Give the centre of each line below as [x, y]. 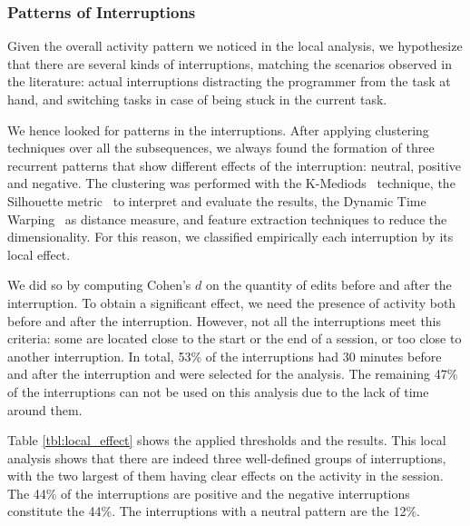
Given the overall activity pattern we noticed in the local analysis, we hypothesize [235, 46]
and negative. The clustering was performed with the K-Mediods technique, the [231, 183]
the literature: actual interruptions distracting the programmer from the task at [229, 81]
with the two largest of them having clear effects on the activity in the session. [225, 476]
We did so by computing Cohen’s [99, 285]
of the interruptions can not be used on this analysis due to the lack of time [218, 391]
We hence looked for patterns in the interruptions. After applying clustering [218, 129]
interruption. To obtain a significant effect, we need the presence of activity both [232, 302]
